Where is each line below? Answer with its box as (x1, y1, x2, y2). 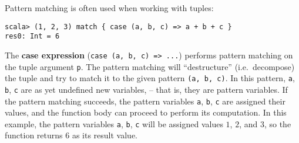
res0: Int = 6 (5, 32, 60, 41)
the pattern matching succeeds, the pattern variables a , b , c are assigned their (5, 95, 285, 107)
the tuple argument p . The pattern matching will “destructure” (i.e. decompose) (5, 60, 295, 72)
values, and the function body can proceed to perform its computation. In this (5, 106, 287, 118)
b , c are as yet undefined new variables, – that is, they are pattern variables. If (5, 83, 288, 95)
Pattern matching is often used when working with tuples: (5, 2, 214, 13)
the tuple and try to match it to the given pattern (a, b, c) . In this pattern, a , (5, 72, 295, 84)
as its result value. (72, 129, 138, 141)
